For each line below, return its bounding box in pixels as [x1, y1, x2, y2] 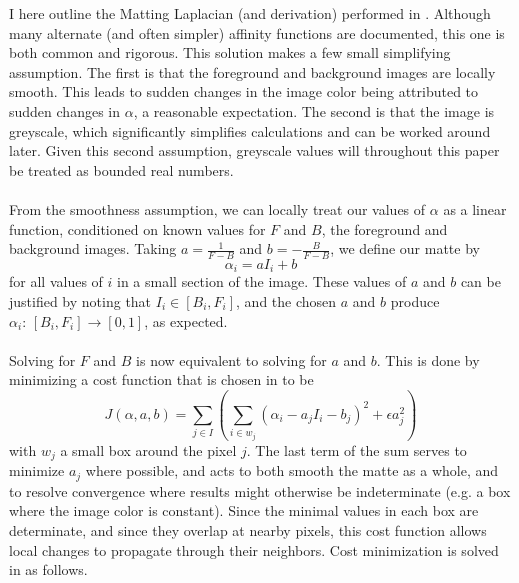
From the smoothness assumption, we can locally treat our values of [9, 198, 426, 219]
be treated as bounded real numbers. [9, 159, 234, 180]
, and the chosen [236, 291, 337, 311]
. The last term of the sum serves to [246, 439, 467, 460]
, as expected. [144, 310, 228, 331]
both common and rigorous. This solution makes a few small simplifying [9, 42, 451, 63]
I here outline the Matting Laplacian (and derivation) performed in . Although [9, 3, 491, 23]
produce [390, 291, 440, 311]
